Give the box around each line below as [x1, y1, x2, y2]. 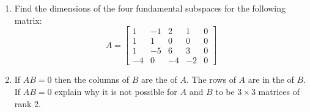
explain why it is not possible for [54, 85, 177, 97]
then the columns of [54, 73, 130, 86]
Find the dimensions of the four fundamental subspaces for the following [14, 2, 286, 14]
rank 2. [14, 97, 42, 110]
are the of [141, 73, 177, 86]
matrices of [258, 85, 300, 97]
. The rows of [186, 73, 236, 86]
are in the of [248, 73, 294, 86]
